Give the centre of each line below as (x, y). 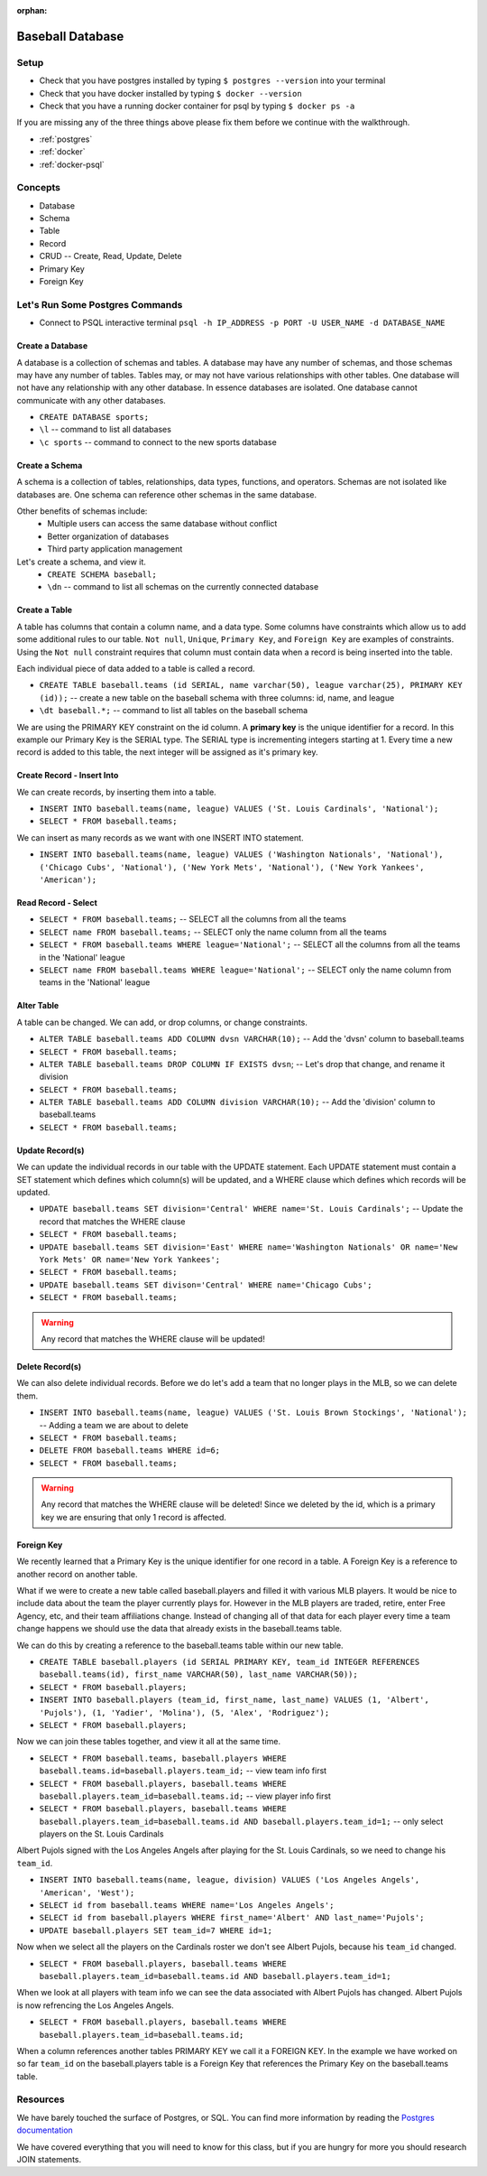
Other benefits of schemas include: (82, 511)
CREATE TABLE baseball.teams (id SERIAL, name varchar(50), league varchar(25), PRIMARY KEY (251, 685)
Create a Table (44, 610)
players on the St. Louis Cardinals (101, 1834)
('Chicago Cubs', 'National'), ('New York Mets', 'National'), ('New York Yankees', (232, 867)
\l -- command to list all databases (105, 430)
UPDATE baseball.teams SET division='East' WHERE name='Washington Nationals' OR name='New (248, 1247)
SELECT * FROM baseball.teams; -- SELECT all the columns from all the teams (193, 919)
